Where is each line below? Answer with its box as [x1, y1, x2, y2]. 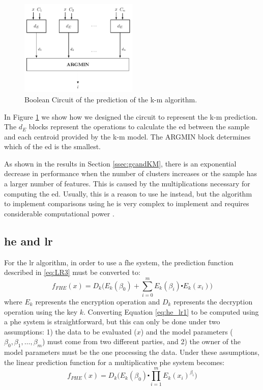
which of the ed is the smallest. [4, 141, 101, 152]
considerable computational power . [4, 208, 114, 218]
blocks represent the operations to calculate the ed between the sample [28, 121, 250, 132]
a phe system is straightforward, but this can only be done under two [4, 316, 220, 327]
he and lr [4, 233, 53, 248]
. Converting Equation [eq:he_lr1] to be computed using [83, 306, 259, 317]
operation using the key [4, 306, 78, 317]
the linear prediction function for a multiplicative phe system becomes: [4, 356, 225, 367]
